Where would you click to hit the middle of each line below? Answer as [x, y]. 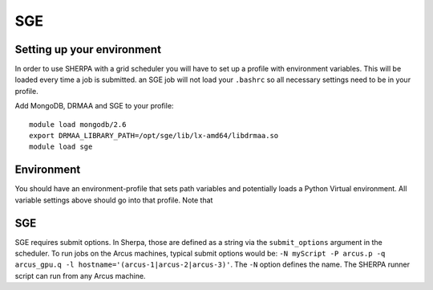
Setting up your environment [88, 49]
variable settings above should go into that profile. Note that [114, 200]
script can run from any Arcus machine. [80, 276]
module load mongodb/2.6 [78, 124]
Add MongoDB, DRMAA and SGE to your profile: [94, 106]
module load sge [61, 147]
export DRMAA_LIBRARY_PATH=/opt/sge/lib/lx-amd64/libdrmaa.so [154, 136]
